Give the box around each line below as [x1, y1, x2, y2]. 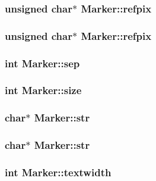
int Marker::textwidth [5, 164, 112, 179]
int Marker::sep [5, 55, 80, 70]
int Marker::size [5, 83, 82, 98]
